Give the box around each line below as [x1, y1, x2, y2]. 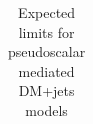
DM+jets [18, 80, 75, 101]
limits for [18, 21, 75, 42]
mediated [18, 60, 75, 81]
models [25, 99, 68, 120]
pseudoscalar [8, 41, 86, 62]
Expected [18, 2, 76, 22]
